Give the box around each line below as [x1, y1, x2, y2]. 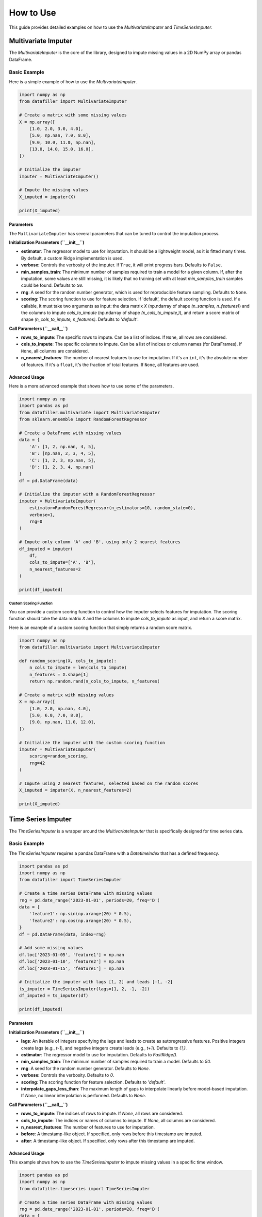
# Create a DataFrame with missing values [19, 430, 122, 436]
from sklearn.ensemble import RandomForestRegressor [19, 417, 147, 422]
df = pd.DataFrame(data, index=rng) [19, 931, 107, 937]
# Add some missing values [19, 945, 83, 951]
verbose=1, [29, 512, 55, 517]
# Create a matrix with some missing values [19, 112, 127, 118]
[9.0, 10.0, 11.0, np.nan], [29, 139, 97, 145]
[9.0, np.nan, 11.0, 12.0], [29, 719, 97, 725]
